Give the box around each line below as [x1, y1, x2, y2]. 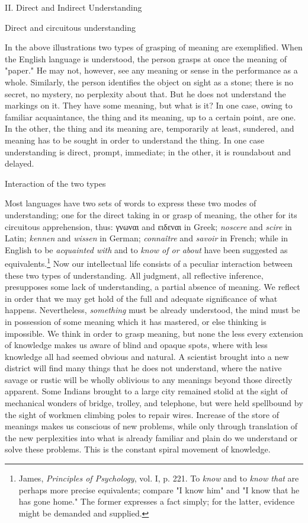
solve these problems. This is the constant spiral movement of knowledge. [5, 443, 271, 455]
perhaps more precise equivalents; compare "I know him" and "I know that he [18, 483, 300, 496]
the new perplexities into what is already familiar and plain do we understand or [5, 431, 298, 444]
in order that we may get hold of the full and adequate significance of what [5, 292, 278, 304]
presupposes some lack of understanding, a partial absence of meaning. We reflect [5, 280, 300, 293]
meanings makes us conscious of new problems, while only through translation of [5, 420, 298, 432]
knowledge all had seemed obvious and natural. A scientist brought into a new [5, 350, 289, 362]
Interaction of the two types [5, 177, 106, 189]
